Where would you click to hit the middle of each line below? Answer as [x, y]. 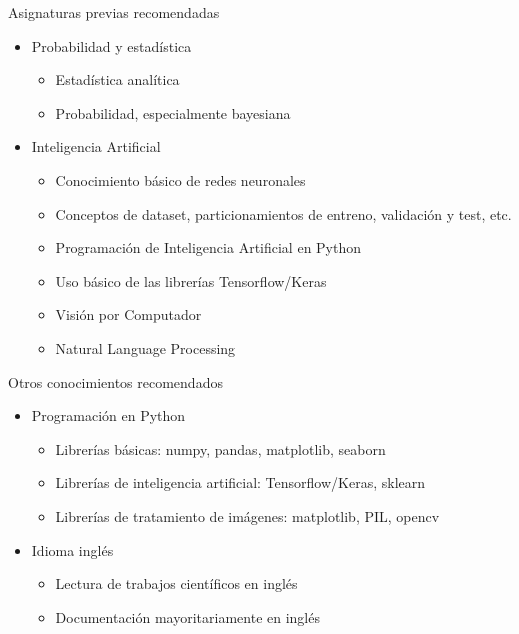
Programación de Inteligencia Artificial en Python [208, 247]
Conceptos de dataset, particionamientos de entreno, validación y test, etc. [283, 213]
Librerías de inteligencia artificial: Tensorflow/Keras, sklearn [240, 482]
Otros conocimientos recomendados [115, 381]
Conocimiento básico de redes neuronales [180, 179]
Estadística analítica [117, 79]
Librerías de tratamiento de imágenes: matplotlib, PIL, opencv [247, 515]
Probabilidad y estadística [111, 45]
